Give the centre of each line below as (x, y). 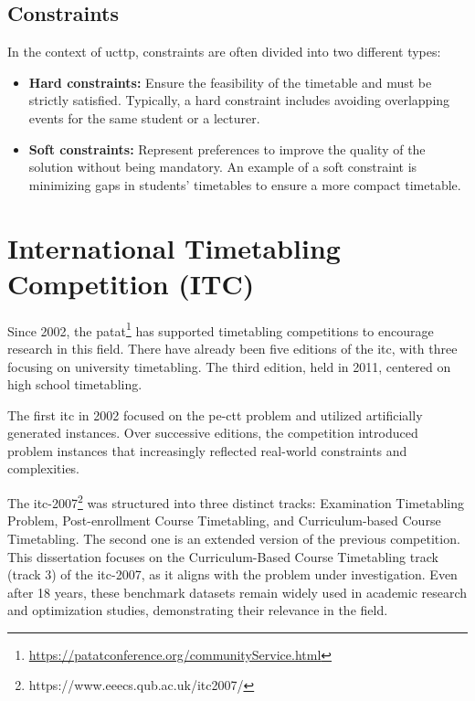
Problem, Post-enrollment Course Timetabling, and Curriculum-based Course (224, 520)
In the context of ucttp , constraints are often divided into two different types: (224, 52)
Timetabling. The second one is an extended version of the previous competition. (234, 538)
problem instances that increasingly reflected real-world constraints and (207, 450)
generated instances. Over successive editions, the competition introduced (213, 433)
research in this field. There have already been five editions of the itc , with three (232, 348)
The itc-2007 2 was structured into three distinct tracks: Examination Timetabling (236, 501)
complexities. (44, 468)
